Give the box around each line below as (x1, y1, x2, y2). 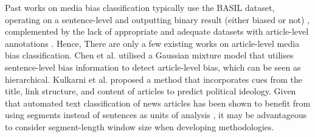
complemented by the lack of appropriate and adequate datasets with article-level (5, 25, 309, 38)
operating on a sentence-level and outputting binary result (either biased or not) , (5, 13, 310, 26)
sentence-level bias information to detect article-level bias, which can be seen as (5, 60, 301, 73)
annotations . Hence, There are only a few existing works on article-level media (5, 37, 300, 49)
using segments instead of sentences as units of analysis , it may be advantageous (5, 108, 307, 121)
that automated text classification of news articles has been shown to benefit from (5, 96, 311, 109)
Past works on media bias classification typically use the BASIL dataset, (5, 1, 275, 13)
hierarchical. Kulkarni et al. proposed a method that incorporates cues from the (5, 72, 302, 85)
